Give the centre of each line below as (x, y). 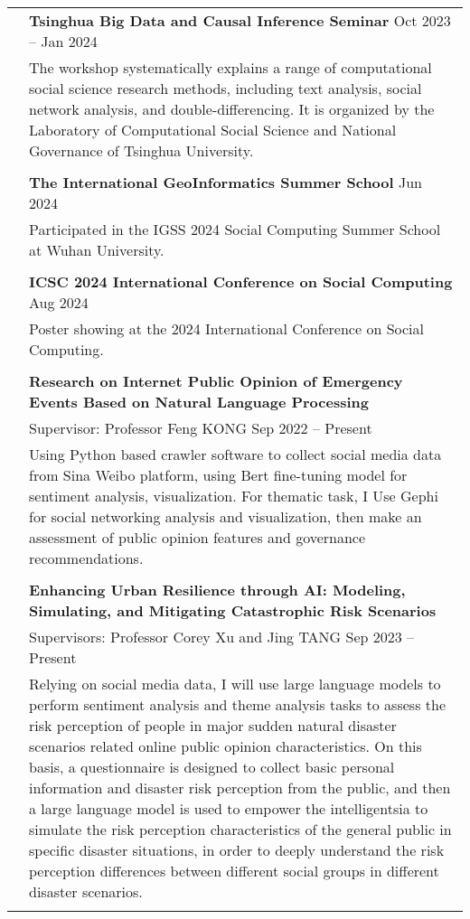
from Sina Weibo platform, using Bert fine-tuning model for (218, 475)
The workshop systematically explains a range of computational (230, 67)
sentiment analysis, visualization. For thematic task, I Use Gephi (234, 496)
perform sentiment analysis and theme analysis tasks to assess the (237, 704)
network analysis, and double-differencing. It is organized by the (232, 109)
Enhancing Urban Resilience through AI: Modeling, (217, 590)
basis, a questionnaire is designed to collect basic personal (212, 767)
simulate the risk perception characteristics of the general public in (240, 829)
